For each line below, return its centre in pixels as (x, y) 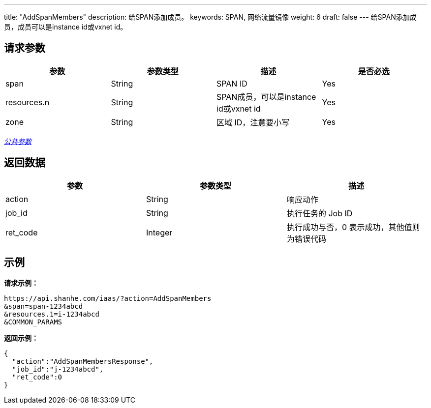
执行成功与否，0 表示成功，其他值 (349, 227)
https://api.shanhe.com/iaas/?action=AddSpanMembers (108, 298)
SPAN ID (232, 83)
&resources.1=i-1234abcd (52, 314)
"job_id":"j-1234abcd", (58, 369)
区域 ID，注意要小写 (253, 122)
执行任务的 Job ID (320, 213)
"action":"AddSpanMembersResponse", (83, 361)
